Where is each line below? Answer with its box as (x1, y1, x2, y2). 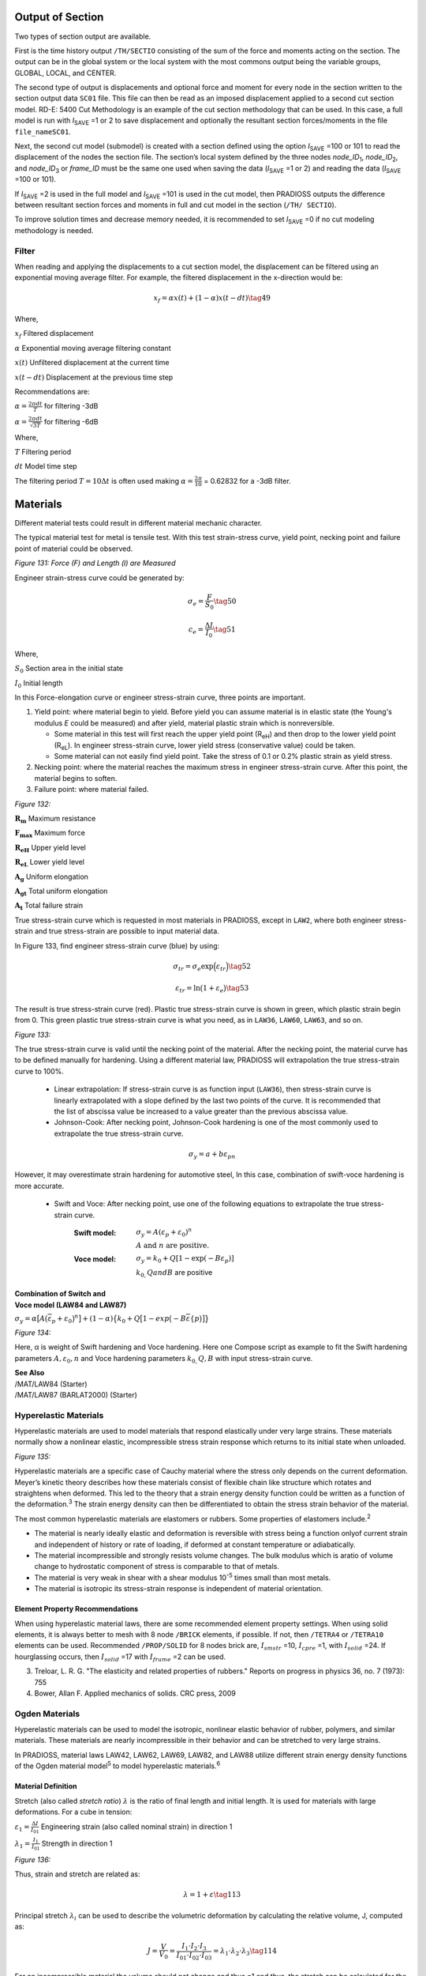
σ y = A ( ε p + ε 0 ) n (136, 1226, 192, 1239)
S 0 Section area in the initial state (14, 664, 124, 675)
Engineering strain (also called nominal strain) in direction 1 (40, 1822, 233, 1831)
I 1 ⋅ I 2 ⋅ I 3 (181, 1941, 207, 1952)
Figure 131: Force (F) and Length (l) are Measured (14, 558, 177, 568)
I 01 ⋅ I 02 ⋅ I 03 (176, 1951, 212, 1962)
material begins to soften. (34, 773, 118, 782)
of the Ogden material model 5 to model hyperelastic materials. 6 (14, 1759, 221, 1770)
